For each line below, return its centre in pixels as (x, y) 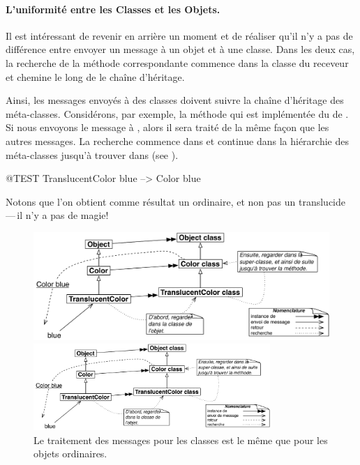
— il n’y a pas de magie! (57, 215)
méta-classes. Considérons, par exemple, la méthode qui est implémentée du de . (177, 113)
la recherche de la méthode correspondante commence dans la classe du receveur (177, 62)
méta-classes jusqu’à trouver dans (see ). (92, 154)
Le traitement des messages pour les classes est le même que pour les (181, 440)
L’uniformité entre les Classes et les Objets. (113, 9)
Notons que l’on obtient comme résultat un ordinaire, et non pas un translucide (175, 201)
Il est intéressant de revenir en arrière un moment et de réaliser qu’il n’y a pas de (179, 35)
